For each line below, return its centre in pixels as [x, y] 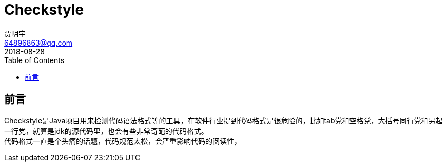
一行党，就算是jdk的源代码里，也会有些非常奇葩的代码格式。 [106, 131]
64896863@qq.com [38, 43]
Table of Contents [34, 60]
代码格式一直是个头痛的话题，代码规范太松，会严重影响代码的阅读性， [123, 141]
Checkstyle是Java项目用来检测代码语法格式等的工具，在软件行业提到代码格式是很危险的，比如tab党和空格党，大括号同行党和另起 [223, 120]
